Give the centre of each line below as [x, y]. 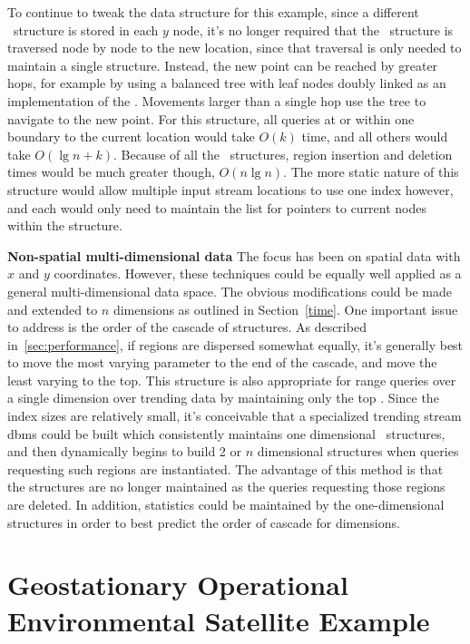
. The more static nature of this [371, 172]
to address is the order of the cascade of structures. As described [187, 327]
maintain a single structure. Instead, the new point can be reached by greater [223, 65]
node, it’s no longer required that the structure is [313, 29]
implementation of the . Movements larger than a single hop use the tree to [217, 100]
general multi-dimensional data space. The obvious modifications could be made [230, 291]
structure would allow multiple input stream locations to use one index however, [230, 189]
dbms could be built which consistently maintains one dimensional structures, [226, 433]
